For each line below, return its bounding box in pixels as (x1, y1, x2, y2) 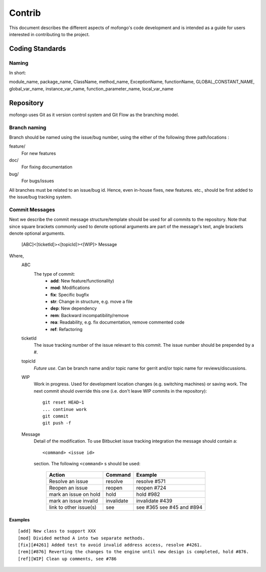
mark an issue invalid (49, 497, 98, 504)
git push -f (42, 420, 71, 426)
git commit (42, 413, 69, 419)
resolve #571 (136, 478, 166, 485)
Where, (9, 252, 24, 259)
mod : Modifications (50, 285, 90, 291)
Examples (9, 517, 30, 523)
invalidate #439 (136, 497, 172, 504)
